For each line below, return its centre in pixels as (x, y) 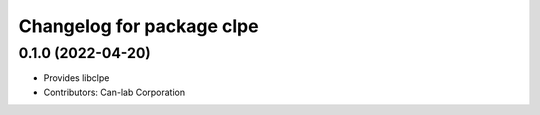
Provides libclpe (76, 78)
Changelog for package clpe (138, 26)
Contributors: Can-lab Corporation (114, 92)
